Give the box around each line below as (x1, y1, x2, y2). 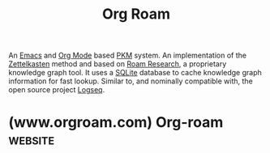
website (8, 130, 55, 149)
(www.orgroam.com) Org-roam (8, 113, 224, 132)
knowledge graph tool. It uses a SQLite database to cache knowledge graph (8, 68, 262, 78)
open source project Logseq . (8, 85, 105, 95)
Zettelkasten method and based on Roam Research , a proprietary (8, 59, 227, 69)
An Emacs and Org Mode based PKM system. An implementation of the (8, 50, 247, 61)
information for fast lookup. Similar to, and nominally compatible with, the (8, 76, 253, 86)
